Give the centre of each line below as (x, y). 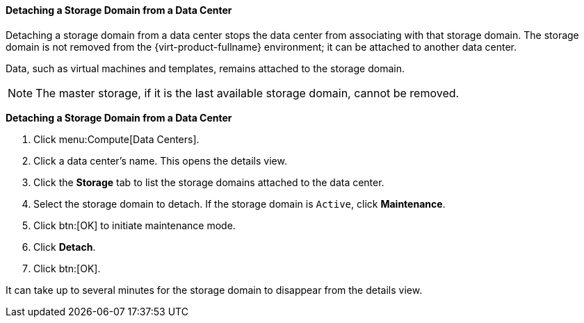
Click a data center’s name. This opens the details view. (160, 160)
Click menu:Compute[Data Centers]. (116, 139)
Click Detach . (65, 247)
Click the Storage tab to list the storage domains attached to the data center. (209, 182)
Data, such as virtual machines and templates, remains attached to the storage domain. (205, 68)
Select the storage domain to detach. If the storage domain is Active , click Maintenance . (240, 204)
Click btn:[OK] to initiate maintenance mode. (135, 225)
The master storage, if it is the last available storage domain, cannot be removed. (248, 93)
